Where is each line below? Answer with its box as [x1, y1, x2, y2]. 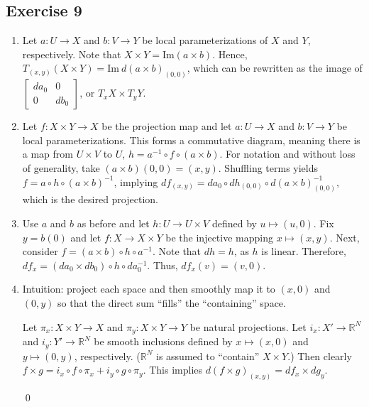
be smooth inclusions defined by [94, 334, 233, 349]
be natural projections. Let [189, 319, 307, 334]
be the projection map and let [101, 119, 232, 134]
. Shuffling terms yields [218, 161, 319, 175]
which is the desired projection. [22, 192, 158, 207]
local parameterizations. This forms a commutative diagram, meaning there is [22, 132, 360, 147]
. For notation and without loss [219, 146, 356, 161]
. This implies [143, 362, 203, 377]
